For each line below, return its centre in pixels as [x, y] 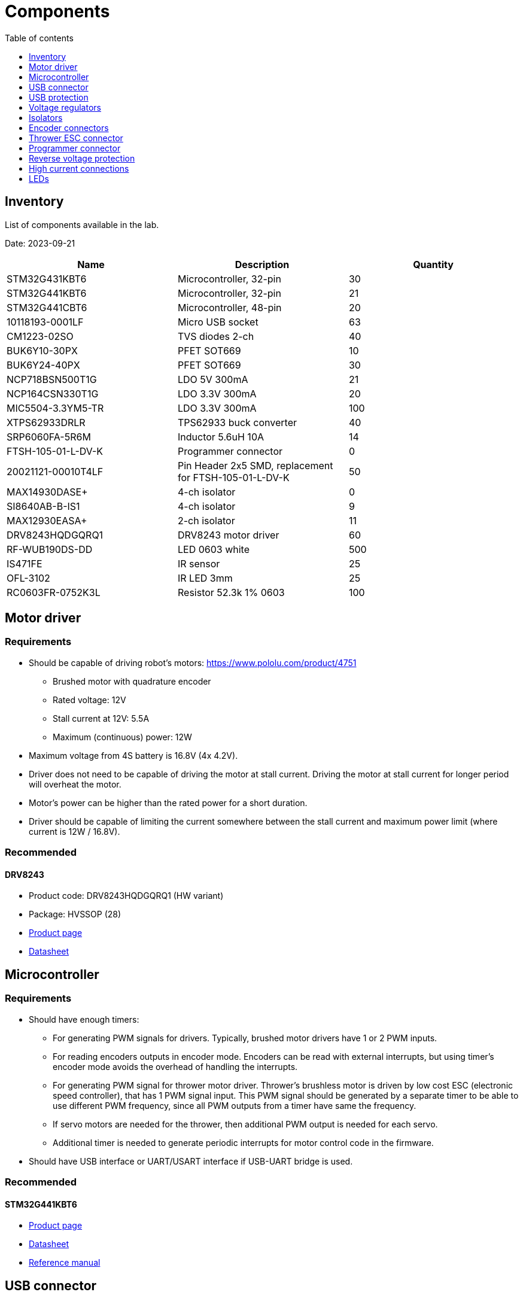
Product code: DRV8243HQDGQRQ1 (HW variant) [126, 896]
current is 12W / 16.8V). [75, 831]
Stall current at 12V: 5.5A [101, 718]
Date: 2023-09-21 [40, 243]
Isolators [46, 117]
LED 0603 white [214, 549]
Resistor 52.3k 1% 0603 [231, 592]
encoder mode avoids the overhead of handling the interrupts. [175, 1066]
